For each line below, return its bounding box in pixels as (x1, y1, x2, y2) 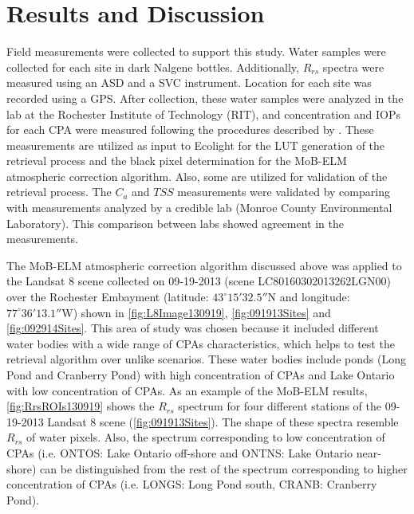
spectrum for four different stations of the (178, 398, 381, 414)
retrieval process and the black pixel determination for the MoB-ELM (6, 152, 347, 169)
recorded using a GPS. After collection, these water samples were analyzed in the (6, 89, 404, 106)
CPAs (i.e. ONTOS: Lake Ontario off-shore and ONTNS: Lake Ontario (6, 444, 353, 461)
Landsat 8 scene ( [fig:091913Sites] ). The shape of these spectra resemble (47, 413, 399, 430)
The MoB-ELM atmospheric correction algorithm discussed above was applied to (6, 257, 402, 273)
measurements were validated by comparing (177, 183, 390, 200)
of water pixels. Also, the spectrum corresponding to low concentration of (26, 429, 385, 445)
